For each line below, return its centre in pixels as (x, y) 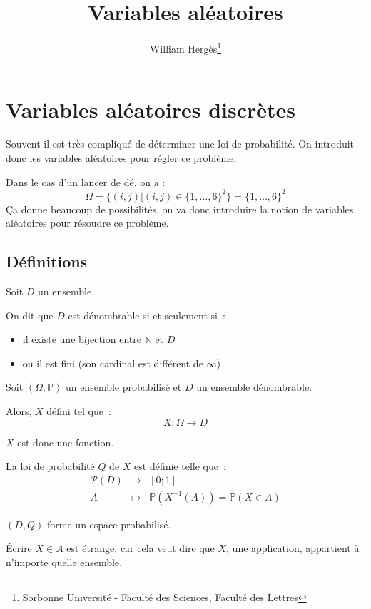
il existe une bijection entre (82, 339)
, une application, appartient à (293, 548)
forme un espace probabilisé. (109, 524)
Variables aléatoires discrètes (151, 109)
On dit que (30, 315)
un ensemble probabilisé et (123, 387)
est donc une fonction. (66, 442)
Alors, (19, 410)
